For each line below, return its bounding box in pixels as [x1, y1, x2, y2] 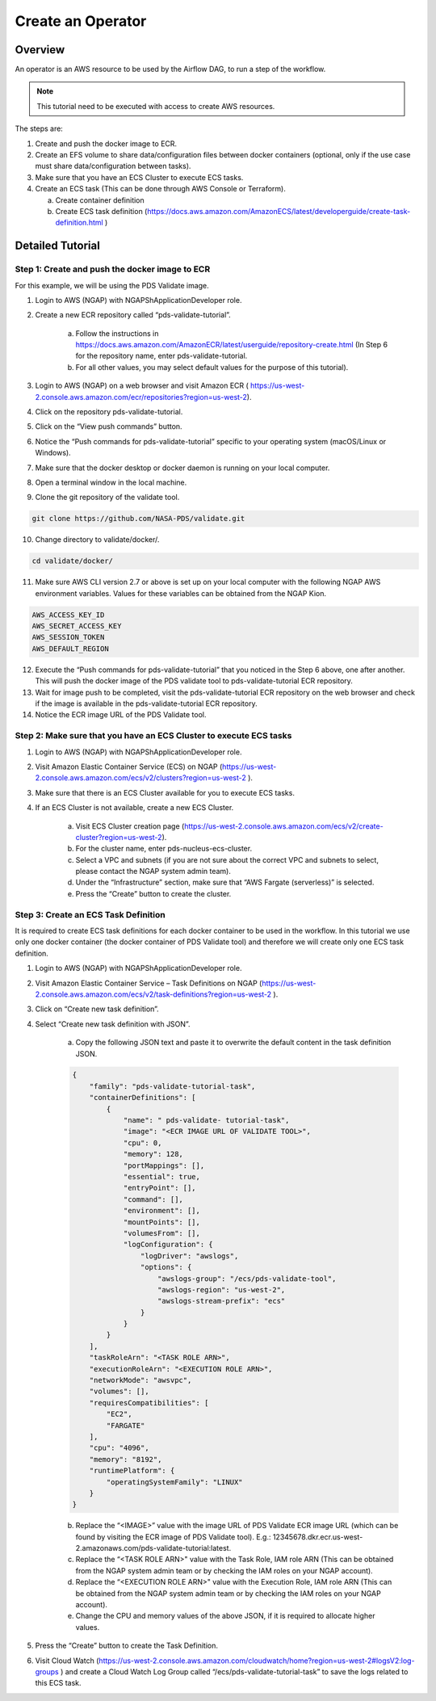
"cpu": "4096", [89, 1443, 149, 1453]
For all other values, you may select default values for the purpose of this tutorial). [75, 362, 349, 372]
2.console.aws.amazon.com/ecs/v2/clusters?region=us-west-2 [35, 773, 246, 783]
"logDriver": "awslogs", [140, 1251, 239, 1260]
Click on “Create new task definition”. [35, 1004, 159, 1014]
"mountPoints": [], [123, 1217, 201, 1227]
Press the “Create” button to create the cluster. [75, 888, 232, 898]
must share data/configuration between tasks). [35, 162, 191, 171]
